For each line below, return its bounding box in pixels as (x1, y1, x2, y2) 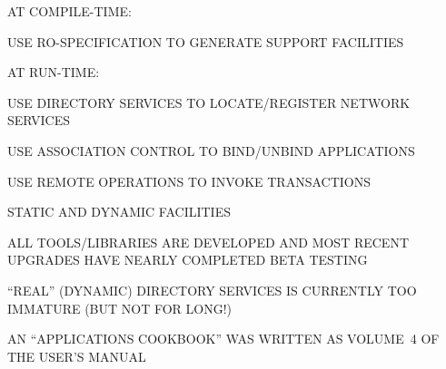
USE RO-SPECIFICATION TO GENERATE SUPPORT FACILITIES (7, 32, 404, 51)
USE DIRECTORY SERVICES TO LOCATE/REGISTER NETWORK (7, 92, 411, 112)
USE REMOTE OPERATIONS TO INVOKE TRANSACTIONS (7, 171, 372, 190)
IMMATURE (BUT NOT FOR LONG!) (7, 298, 233, 317)
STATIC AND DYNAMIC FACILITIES (7, 202, 231, 221)
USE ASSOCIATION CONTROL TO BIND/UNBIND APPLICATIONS (7, 141, 415, 160)
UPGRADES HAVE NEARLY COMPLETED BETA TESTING (7, 250, 368, 269)
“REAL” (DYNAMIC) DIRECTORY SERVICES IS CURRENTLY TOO (7, 280, 417, 299)
